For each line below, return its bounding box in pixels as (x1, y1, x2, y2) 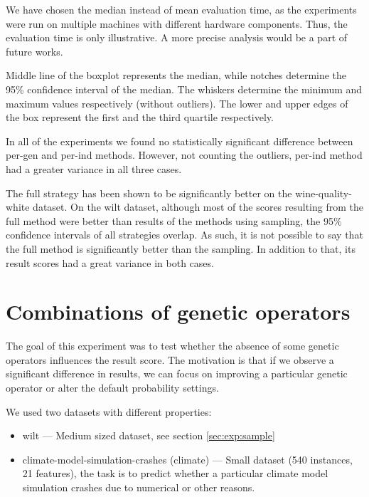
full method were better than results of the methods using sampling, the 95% (6, 213, 342, 228)
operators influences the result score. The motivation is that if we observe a (6, 352, 334, 367)
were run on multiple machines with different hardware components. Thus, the (6, 16, 348, 31)
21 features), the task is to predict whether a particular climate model (22, 466, 328, 481)
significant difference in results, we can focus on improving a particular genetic (6, 366, 348, 381)
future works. (6, 43, 63, 58)
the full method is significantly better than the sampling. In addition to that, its (6, 241, 355, 256)
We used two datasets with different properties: (6, 404, 212, 419)
